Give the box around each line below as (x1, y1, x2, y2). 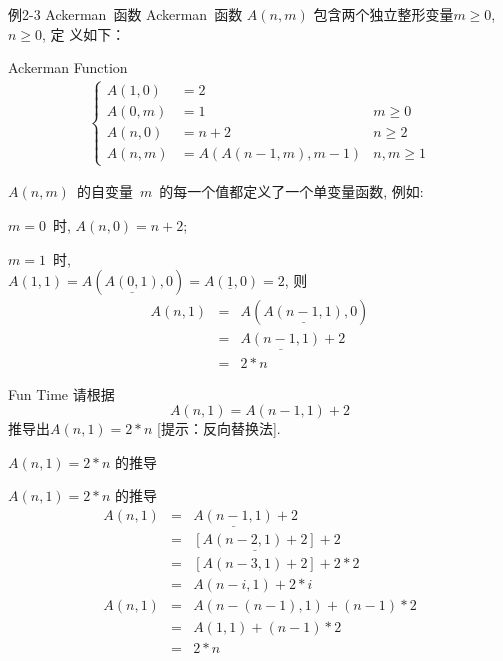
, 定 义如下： (42, 23, 126, 44)
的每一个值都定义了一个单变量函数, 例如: (159, 181, 424, 202)
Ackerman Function (8, 57, 128, 78)
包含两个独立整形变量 (313, 4, 454, 24)
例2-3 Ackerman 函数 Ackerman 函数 (8, 4, 243, 24)
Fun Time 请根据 (8, 383, 115, 404)
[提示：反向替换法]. (156, 418, 281, 439)
